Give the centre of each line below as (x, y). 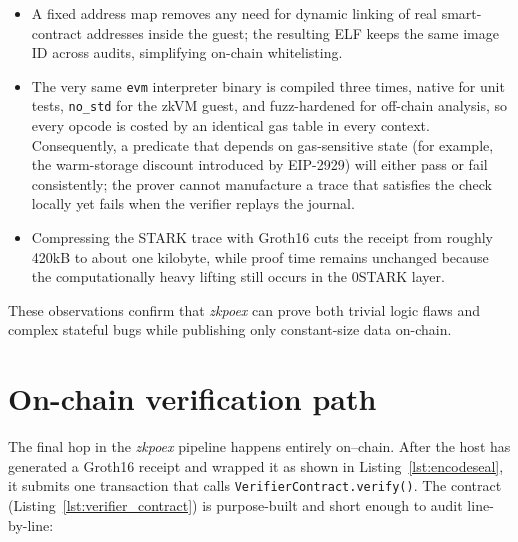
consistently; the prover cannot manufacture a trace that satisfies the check (261, 183)
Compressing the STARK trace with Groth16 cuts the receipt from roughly (262, 237)
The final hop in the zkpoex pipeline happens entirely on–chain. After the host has (259, 446)
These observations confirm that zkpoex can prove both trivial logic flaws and (244, 309)
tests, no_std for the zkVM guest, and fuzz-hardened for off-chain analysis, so (269, 105)
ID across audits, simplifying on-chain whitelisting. (187, 52)
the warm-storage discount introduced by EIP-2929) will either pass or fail (259, 164)
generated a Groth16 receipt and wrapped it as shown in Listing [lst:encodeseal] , (256, 465)
